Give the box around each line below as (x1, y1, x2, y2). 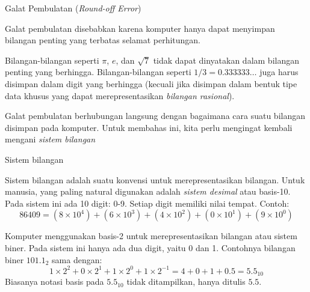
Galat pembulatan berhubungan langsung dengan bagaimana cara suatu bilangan (5, 109, 305, 122)
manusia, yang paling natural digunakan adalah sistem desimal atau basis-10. (5, 185, 291, 198)
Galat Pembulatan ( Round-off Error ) (5, 2, 141, 14)
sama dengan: (52, 253, 102, 266)
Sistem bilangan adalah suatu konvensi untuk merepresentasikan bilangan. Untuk (5, 173, 305, 186)
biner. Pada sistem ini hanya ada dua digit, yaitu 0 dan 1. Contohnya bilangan (5, 241, 296, 254)
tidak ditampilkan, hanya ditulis (126, 275, 246, 288)
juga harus (259, 65, 299, 78)
